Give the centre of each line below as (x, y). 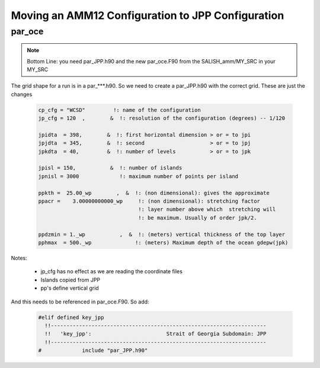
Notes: (19, 258)
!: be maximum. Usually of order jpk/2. (198, 217)
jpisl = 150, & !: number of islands (110, 168)
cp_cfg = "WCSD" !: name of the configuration (119, 110)
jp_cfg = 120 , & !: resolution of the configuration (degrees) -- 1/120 (162, 118)
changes (22, 94)
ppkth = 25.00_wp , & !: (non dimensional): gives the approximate (154, 193)
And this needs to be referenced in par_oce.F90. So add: (80, 302)
